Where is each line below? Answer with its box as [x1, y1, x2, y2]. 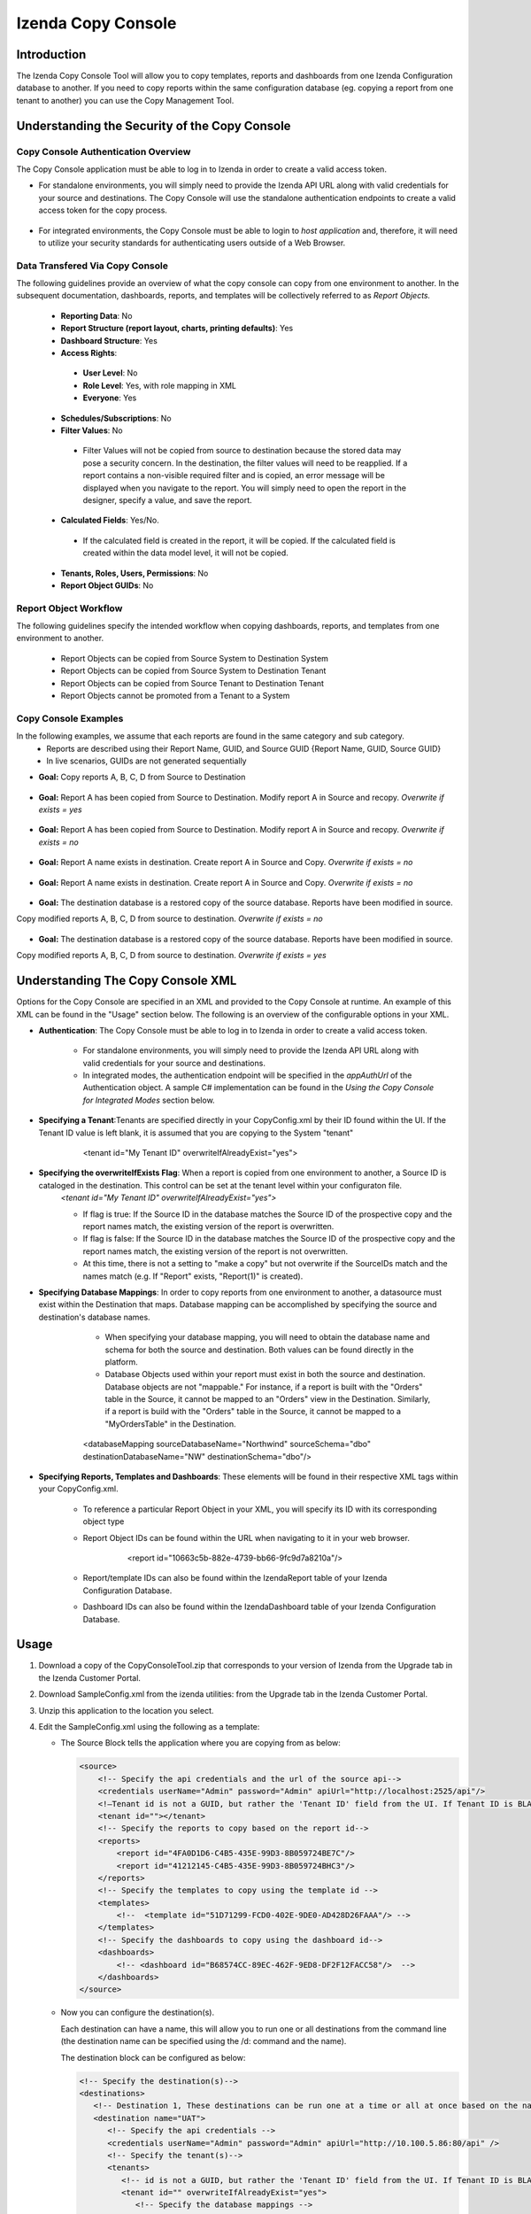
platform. [104, 1356, 139, 1367]
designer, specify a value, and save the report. [82, 494, 252, 505]
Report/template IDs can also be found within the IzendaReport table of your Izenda [82, 1573, 388, 1583]
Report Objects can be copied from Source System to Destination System [60, 653, 329, 663]
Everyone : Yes [82, 392, 137, 403]
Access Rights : [60, 348, 118, 359]
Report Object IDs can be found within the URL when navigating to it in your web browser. [82, 1532, 411, 1543]
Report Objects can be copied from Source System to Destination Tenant [60, 665, 327, 677]
